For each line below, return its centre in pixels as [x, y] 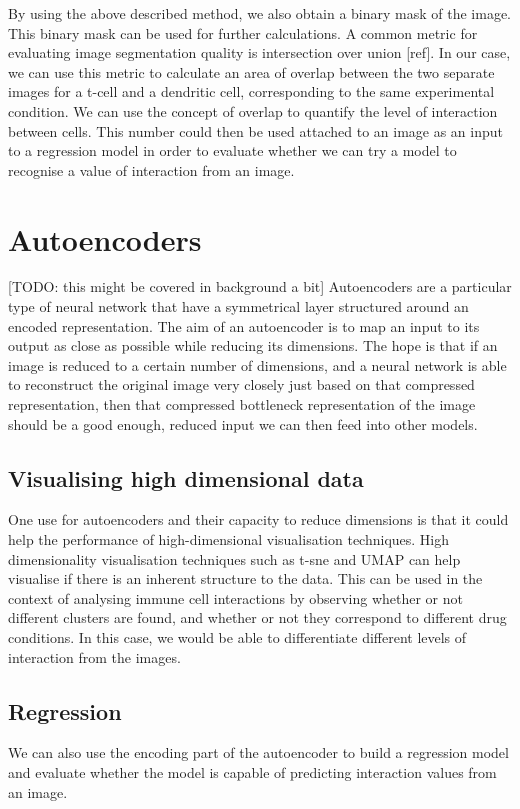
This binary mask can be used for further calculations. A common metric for [243, 32]
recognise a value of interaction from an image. [151, 169]
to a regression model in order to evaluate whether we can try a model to [232, 150]
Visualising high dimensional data [186, 477]
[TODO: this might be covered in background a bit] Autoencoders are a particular [260, 286]
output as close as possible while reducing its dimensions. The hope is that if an [253, 345]
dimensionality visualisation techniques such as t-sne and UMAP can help [234, 558]
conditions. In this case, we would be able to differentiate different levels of [237, 636]
